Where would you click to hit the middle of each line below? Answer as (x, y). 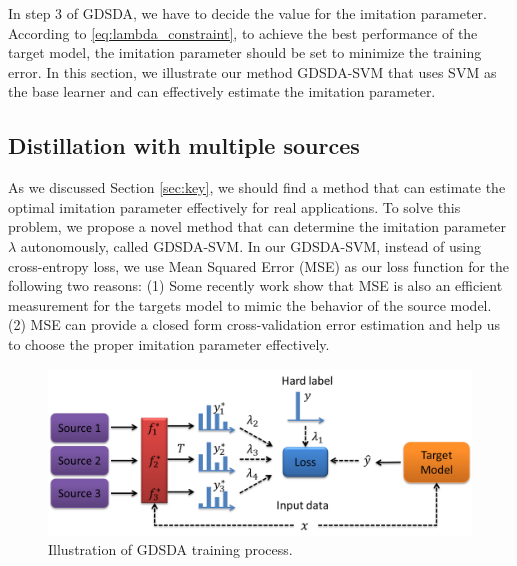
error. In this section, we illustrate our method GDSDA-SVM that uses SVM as (252, 71)
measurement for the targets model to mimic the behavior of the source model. (250, 304)
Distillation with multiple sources (184, 145)
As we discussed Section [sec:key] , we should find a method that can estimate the (257, 187)
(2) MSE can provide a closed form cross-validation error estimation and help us (254, 324)
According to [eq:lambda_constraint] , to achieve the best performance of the (243, 32)
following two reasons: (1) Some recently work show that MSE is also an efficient (255, 285)
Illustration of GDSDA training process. (170, 549)
